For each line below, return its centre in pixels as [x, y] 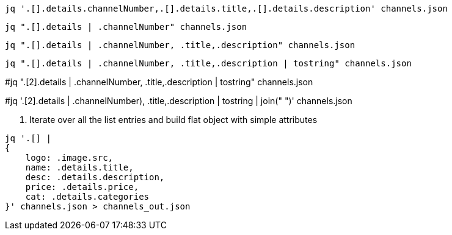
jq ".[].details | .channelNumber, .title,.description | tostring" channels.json [208, 63]
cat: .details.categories [87, 197]
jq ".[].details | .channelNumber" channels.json [126, 27]
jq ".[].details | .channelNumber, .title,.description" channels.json [180, 45]
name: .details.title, [79, 167]
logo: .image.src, [69, 158]
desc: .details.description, [95, 177]
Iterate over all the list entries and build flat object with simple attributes [173, 120]
